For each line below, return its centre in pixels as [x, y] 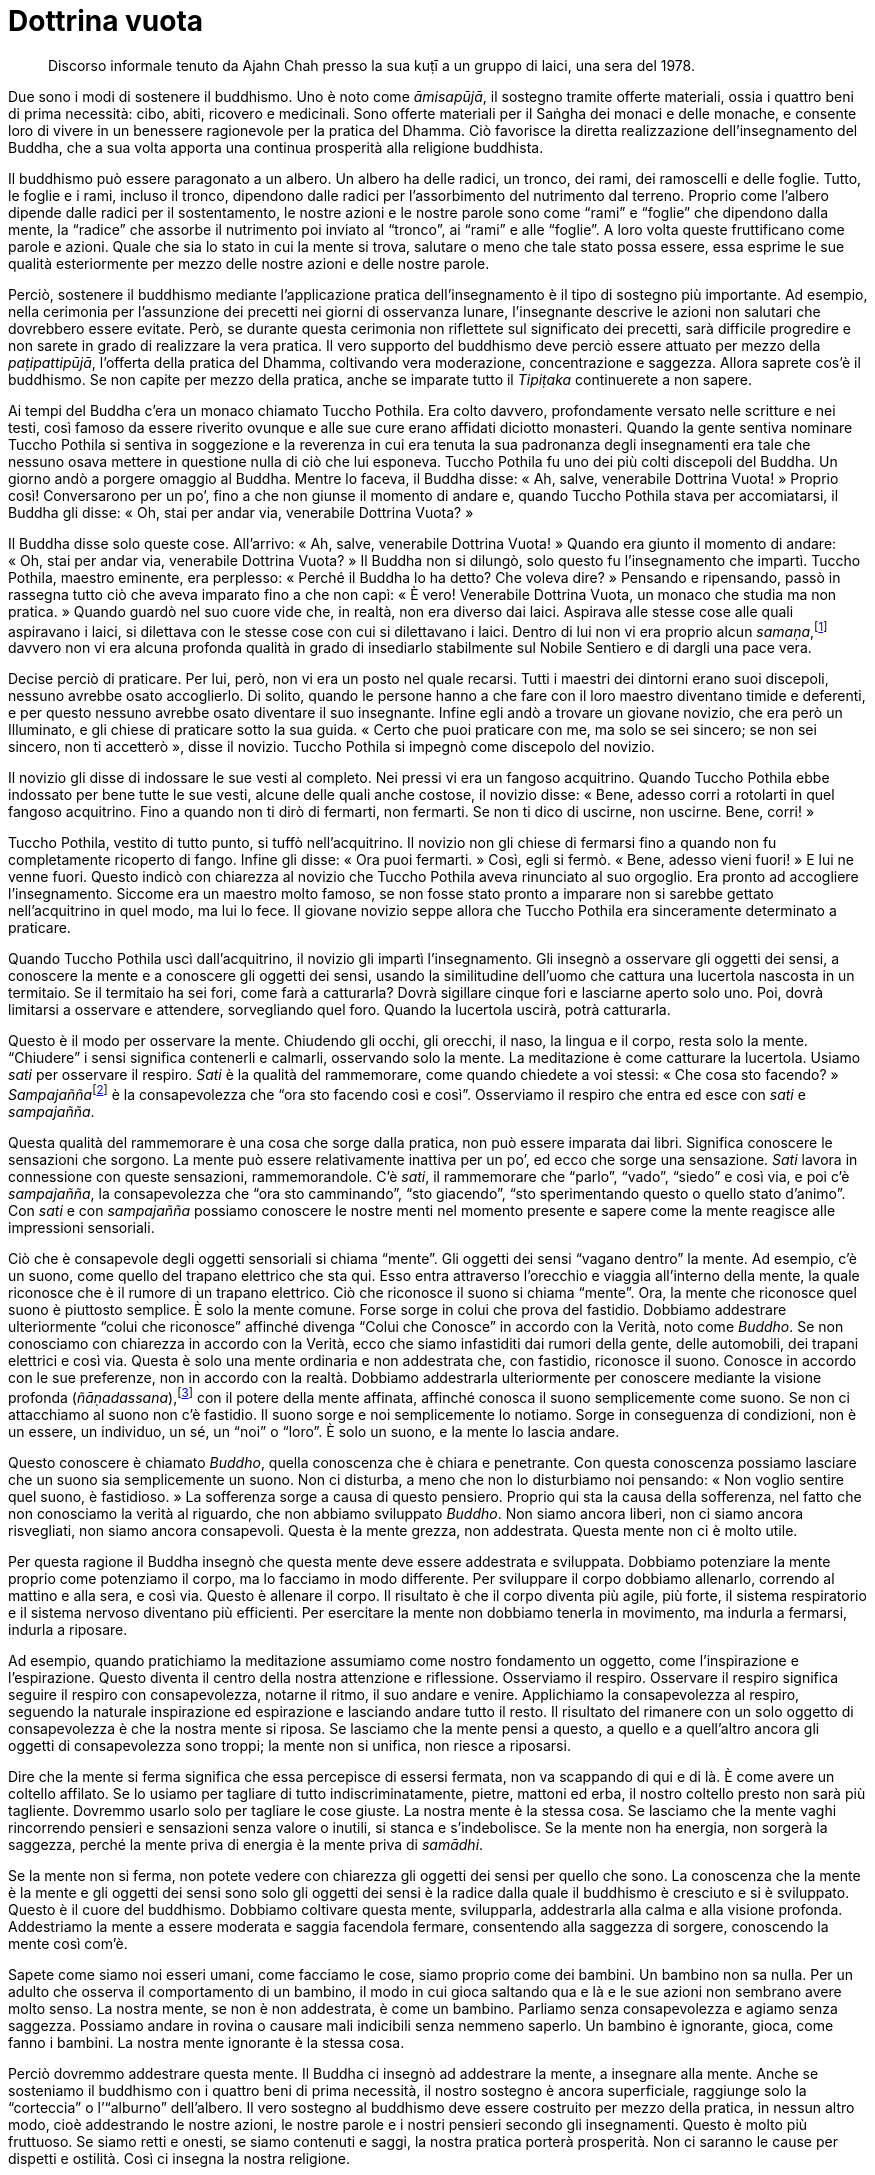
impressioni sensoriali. [81, 1228]
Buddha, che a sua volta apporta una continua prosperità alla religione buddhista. [276, 147]
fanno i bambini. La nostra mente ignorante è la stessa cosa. [206, 2042]
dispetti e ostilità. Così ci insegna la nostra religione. [179, 2158]
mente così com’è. [68, 1943]
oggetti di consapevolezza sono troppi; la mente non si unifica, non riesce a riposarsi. [289, 1745]
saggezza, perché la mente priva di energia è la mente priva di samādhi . [246, 1844]
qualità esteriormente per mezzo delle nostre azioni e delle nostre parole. [249, 263]
